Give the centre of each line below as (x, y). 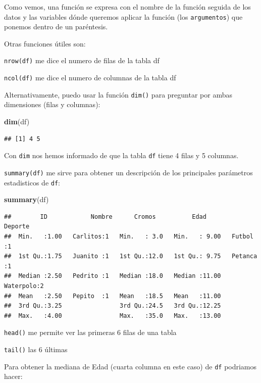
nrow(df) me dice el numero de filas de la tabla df (82, 60)
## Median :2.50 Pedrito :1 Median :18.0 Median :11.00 (113, 276)
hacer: (13, 376)
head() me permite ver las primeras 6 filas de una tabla (90, 332)
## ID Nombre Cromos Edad (105, 217)
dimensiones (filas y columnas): (52, 104)
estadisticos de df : (32, 182)
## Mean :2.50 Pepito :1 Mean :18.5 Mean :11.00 (113, 296)
